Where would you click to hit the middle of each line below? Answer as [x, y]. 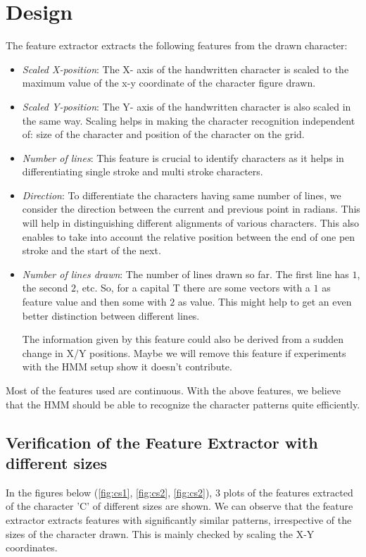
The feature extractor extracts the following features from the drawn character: [177, 45]
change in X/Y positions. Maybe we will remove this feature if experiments [184, 352]
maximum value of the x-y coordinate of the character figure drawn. [169, 83]
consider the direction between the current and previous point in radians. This [191, 209]
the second [45, 288]
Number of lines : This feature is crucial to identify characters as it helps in [183, 157]
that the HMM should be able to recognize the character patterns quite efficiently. [183, 404]
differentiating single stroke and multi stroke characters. [143, 171]
